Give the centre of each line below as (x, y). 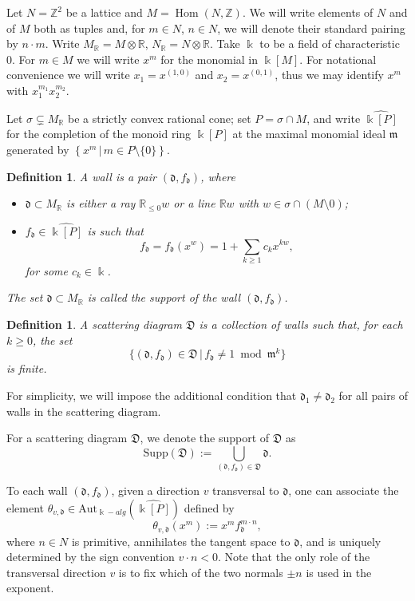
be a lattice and (104, 12)
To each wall (37, 490)
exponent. (30, 588)
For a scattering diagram (67, 438)
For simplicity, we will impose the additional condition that (152, 395)
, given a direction (155, 490)
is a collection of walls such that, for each (301, 324)
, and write (334, 118)
